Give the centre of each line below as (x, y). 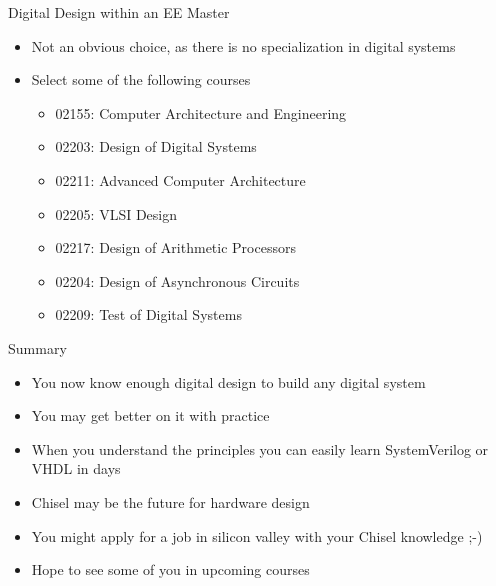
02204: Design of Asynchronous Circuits (177, 280)
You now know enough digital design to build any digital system (228, 381)
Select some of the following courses (141, 79)
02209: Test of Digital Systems (148, 314)
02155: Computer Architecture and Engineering (201, 112)
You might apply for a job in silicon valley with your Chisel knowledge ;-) (257, 535)
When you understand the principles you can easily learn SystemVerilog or (260, 448)
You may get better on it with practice (150, 415)
